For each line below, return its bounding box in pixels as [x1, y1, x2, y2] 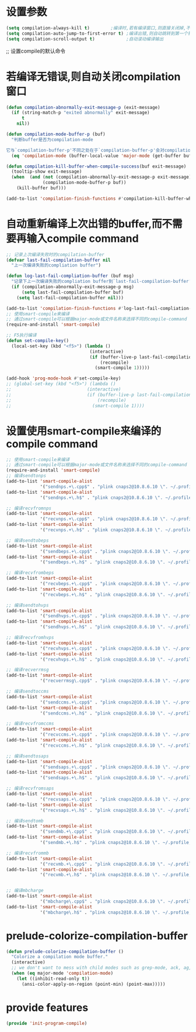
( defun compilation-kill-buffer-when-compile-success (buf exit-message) [6, 163, 187, 169]
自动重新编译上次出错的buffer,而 [6, 217, 162, 230]
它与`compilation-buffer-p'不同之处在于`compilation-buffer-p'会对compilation [6, 147, 194, 153]
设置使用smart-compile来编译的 [6, 424, 162, 438]
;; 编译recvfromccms [6, 721, 54, 727]
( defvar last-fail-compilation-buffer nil [6, 257, 111, 263]
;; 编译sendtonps [6, 473, 47, 479]
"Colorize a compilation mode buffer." [11, 954, 108, 960]
